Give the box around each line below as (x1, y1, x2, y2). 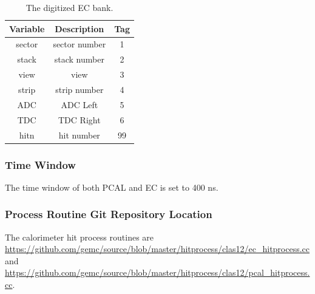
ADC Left (61, 98, 98, 111)
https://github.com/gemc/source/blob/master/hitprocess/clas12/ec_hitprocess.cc (5, 242, 310, 255)
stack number (54, 53, 104, 66)
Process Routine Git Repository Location (5, 207, 212, 222)
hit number (58, 128, 100, 141)
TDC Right (58, 113, 101, 126)
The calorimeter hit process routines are (5, 230, 154, 243)
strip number (55, 83, 104, 95)
